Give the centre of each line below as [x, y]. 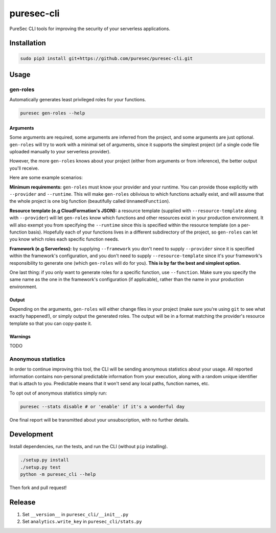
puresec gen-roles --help [53, 113]
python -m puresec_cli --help [58, 474]
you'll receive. [24, 168]
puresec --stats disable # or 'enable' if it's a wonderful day [102, 407]
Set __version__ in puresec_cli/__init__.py [75, 515]
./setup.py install [44, 460]
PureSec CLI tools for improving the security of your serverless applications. [90, 29]
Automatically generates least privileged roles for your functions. [78, 100]
